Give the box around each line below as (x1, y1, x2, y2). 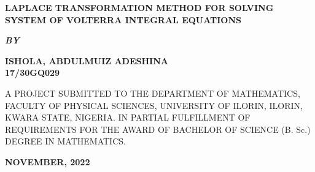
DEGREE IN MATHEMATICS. (5, 135, 126, 148)
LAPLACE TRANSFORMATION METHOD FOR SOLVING (5, 1, 274, 13)
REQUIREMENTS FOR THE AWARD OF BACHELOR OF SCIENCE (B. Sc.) (5, 122, 311, 135)
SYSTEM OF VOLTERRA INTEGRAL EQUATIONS (5, 13, 241, 26)
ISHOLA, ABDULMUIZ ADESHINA (5, 54, 168, 67)
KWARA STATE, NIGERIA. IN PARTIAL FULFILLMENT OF (5, 111, 251, 124)
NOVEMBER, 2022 (5, 155, 90, 168)
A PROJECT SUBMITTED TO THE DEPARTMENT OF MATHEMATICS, (5, 86, 300, 99)
